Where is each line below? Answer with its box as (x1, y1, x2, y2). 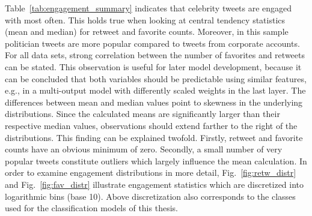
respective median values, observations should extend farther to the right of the (5, 119, 298, 131)
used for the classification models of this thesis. (5, 202, 178, 214)
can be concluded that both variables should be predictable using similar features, (5, 72, 307, 85)
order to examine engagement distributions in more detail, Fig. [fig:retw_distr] (5, 166, 296, 179)
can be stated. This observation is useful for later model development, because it (5, 60, 302, 73)
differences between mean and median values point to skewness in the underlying (5, 95, 303, 108)
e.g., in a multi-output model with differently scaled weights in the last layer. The (5, 84, 306, 97)
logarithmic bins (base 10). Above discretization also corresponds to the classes (5, 190, 296, 202)
